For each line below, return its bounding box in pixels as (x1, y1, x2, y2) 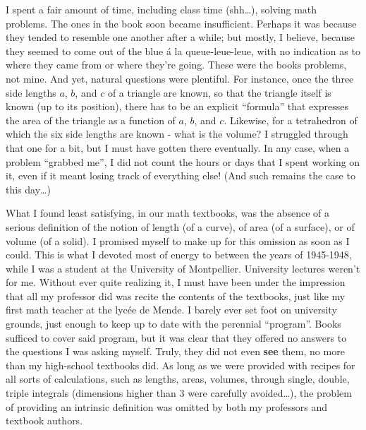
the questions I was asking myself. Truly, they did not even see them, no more (6, 344, 345, 359)
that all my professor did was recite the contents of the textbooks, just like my (6, 288, 346, 303)
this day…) (6, 181, 51, 196)
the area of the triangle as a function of (6, 112, 176, 127)
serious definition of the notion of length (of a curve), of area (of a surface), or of (6, 219, 355, 234)
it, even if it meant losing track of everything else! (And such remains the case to (6, 168, 355, 183)
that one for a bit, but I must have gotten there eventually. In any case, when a (6, 140, 350, 155)
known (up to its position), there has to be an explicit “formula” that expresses (6, 99, 348, 114)
